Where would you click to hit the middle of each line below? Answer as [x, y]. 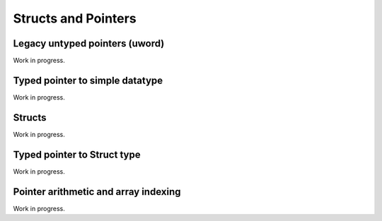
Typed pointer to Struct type [77, 154]
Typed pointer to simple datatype [88, 80]
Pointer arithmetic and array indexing [97, 192]
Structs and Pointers [75, 18]
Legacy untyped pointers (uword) [89, 43]
